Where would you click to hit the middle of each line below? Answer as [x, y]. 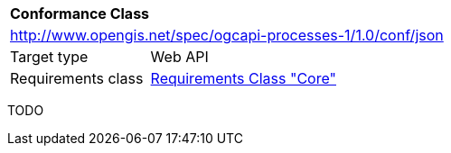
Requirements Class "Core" [243, 78]
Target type [49, 57]
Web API [179, 57]
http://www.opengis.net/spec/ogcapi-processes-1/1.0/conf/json [227, 35]
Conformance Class [80, 13]
